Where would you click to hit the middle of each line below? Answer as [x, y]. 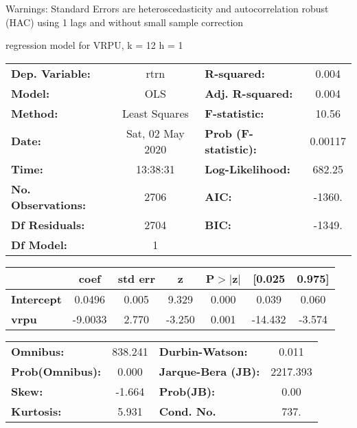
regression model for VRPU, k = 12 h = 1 [94, 45]
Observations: [49, 204]
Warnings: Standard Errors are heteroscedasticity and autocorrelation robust [167, 8]
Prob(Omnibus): [56, 371]
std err [136, 278]
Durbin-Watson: [203, 351]
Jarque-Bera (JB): [209, 371]
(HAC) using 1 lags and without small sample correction [125, 22]
